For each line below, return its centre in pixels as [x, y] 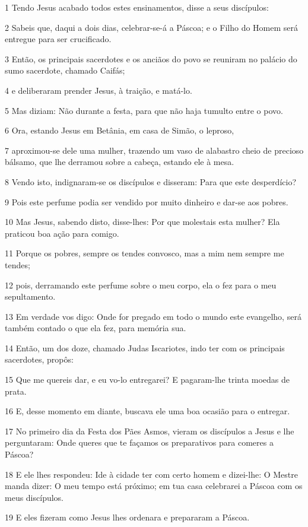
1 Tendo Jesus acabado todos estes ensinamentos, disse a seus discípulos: [137, 7]
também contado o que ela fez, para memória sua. [96, 328]
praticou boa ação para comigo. [62, 233]
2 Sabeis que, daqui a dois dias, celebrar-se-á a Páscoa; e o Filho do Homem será [152, 27]
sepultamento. [30, 296]
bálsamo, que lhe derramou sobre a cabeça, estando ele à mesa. [120, 162]
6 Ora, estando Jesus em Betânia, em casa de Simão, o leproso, [120, 130]
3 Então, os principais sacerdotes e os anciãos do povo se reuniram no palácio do [151, 58]
